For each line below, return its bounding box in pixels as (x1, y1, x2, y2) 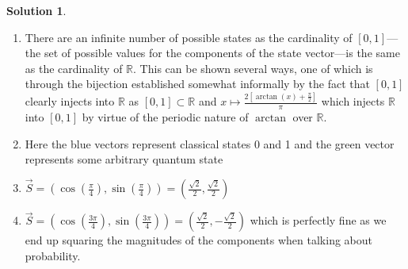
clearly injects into (25, 93, 115, 110)
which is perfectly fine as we (250, 212, 387, 229)
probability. (25, 247, 81, 263)
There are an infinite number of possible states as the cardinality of (25, 29, 353, 45)
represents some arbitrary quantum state (25, 151, 223, 167)
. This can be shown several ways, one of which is (133, 60, 373, 76)
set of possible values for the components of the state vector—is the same (44, 44, 400, 61)
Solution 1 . (6, 2, 67, 18)
